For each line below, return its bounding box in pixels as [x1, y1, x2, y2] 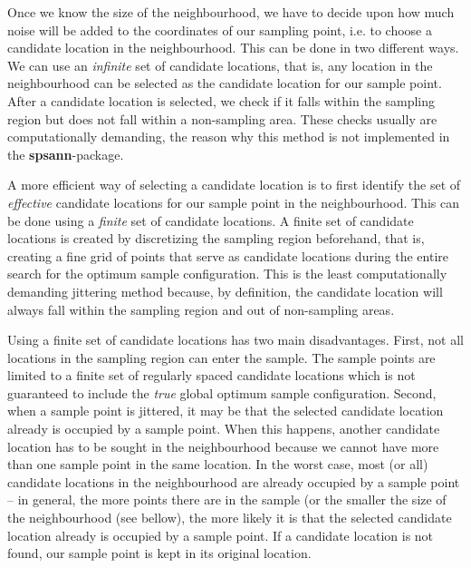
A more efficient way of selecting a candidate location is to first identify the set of [7, 175, 461, 194]
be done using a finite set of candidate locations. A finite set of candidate [7, 211, 414, 230]
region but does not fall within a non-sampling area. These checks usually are [7, 109, 437, 128]
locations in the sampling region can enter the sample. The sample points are [7, 348, 436, 367]
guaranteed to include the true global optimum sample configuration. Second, [7, 383, 437, 402]
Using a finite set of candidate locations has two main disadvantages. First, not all [7, 330, 464, 349]
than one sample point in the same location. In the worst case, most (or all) [7, 455, 428, 474]
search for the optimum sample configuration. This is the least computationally [7, 264, 447, 283]
